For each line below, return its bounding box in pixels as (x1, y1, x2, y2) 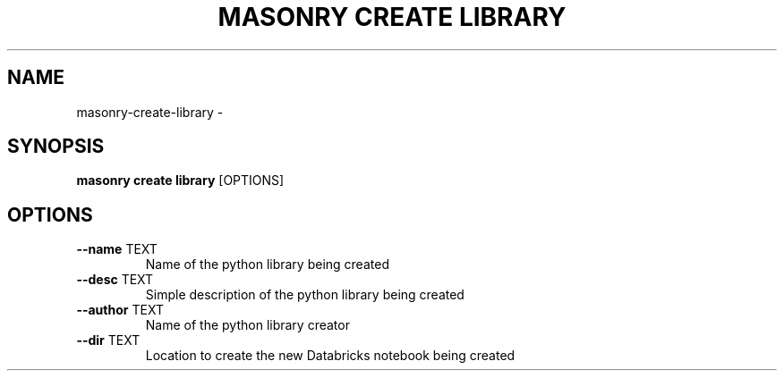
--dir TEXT (76, 332, 141, 349)
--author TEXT (76, 302, 164, 318)
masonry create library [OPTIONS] (76, 172, 285, 189)
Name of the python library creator (145, 317, 350, 333)
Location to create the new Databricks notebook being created (145, 348, 516, 364)
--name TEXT (76, 241, 158, 257)
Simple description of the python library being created (145, 287, 464, 303)
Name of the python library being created (145, 256, 389, 273)
